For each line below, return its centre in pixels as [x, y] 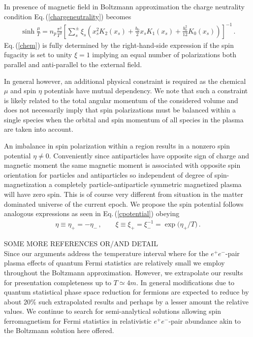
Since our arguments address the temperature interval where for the [106, 253]
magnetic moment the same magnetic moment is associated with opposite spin [122, 165]
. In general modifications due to [185, 282]
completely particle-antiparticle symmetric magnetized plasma [148, 184]
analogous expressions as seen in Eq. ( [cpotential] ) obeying [92, 213]
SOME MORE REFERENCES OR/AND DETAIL [81, 243]
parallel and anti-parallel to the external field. [73, 64]
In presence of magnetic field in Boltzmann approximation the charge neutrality [124, 6]
